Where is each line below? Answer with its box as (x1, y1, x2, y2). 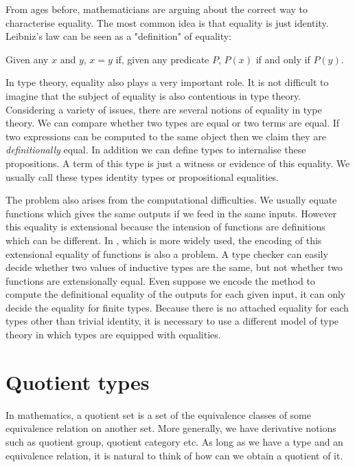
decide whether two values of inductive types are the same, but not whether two (5, 260, 343, 274)
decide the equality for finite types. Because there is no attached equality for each (5, 300, 349, 314)
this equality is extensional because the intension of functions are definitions (5, 219, 325, 234)
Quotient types (5, 367, 150, 395)
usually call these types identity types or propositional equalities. (5, 169, 279, 184)
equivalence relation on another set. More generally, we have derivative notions (5, 421, 336, 435)
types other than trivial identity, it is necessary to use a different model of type (5, 314, 339, 328)
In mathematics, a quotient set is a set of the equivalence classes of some (5, 407, 312, 422)
